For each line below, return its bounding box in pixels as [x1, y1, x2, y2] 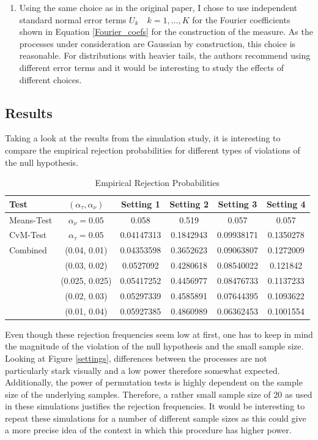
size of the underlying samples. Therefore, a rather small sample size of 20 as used [5, 387, 312, 400]
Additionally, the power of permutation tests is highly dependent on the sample [5, 376, 303, 389]
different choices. [19, 73, 82, 86]
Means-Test [9, 213, 53, 226]
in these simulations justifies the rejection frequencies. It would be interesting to [5, 400, 305, 412]
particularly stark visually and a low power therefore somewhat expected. [5, 364, 280, 376]
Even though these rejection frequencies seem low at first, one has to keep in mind [5, 327, 313, 340]
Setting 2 [169, 197, 209, 210]
